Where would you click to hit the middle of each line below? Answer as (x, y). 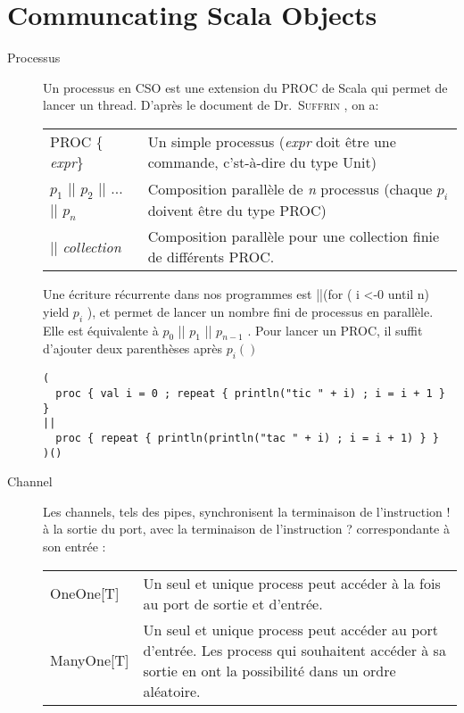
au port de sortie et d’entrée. (233, 603)
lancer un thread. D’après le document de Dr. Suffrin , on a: (211, 105)
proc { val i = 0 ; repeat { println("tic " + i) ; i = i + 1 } (251, 393)
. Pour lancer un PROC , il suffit (335, 330)
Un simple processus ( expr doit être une (272, 141)
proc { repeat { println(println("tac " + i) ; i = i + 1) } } (247, 438)
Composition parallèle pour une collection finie (294, 236)
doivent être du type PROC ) (237, 210)
